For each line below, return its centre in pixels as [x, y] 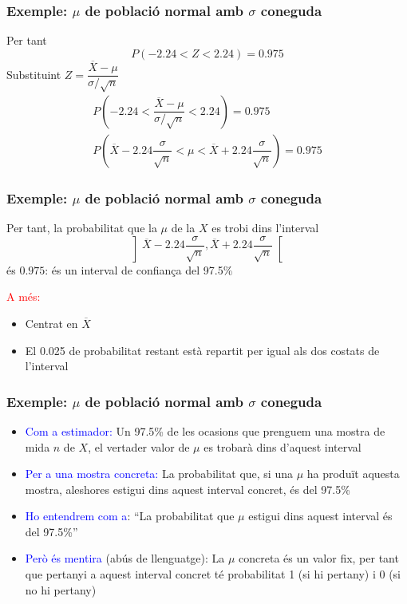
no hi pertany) [61, 589]
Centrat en [51, 323]
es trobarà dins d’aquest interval [283, 446]
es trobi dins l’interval [265, 228]
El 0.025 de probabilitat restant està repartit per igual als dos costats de [202, 350]
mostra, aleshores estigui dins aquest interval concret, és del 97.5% [188, 489]
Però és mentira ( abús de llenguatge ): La [125, 558]
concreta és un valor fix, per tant [319, 558]
